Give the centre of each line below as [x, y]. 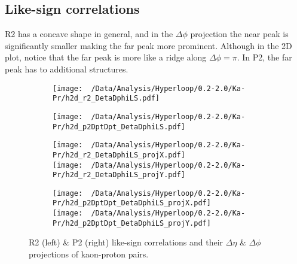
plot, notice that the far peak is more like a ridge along [106, 57]
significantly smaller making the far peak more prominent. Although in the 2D [148, 45]
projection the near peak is [239, 34]
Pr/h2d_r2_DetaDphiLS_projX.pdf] [119, 155]
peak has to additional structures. [67, 69]
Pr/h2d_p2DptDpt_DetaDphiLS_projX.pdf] [132, 203]
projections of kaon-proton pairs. [89, 254]
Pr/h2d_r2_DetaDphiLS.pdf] [106, 98]
